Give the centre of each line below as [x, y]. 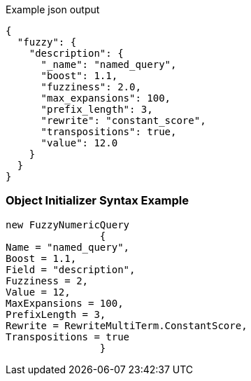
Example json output [53, 9]
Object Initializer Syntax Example [97, 201]
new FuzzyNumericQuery [68, 224]
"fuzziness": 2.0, [91, 87]
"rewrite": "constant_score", [123, 120]
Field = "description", [71, 269]
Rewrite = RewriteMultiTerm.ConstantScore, [127, 325]
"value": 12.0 [79, 143]
